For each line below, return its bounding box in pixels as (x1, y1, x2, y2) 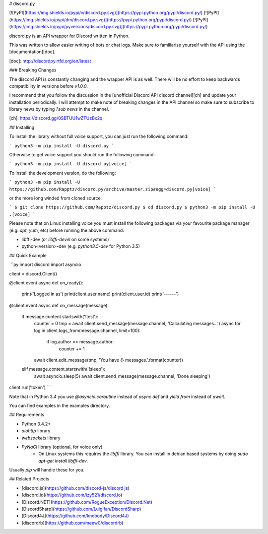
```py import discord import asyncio (9, 262, 81, 267)
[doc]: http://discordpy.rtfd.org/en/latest (9, 58, 91, 64)
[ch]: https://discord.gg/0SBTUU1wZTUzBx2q (9, 115, 103, 121)
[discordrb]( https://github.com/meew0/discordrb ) (21, 520, 124, 526)
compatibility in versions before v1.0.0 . (9, 83, 88, 89)
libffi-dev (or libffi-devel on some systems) (21, 236, 109, 242)
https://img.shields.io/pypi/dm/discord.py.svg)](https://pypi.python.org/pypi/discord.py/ (10, 16, 191, 22)
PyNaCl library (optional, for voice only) (21, 444, 103, 450)
